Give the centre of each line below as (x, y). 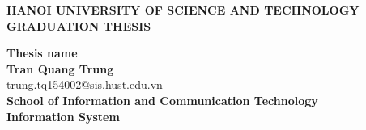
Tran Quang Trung (60, 68)
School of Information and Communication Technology (162, 100)
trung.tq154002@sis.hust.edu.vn (85, 84)
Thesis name (42, 53)
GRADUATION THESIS (79, 25)
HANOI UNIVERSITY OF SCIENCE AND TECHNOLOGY (183, 10)
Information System (63, 116)
